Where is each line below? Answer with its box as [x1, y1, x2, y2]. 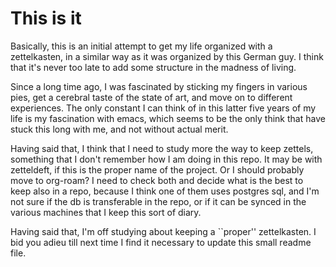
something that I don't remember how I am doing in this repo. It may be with [10, 153, 323, 165]
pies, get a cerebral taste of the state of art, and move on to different [10, 91, 293, 103]
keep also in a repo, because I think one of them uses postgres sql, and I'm [10, 185, 320, 197]
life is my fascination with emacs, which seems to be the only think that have [10, 112, 326, 124]
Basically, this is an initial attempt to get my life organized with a [10, 40, 273, 52]
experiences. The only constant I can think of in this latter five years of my [10, 102, 317, 114]
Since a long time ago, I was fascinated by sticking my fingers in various [10, 80, 308, 92]
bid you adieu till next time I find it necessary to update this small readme [10, 236, 312, 248]
